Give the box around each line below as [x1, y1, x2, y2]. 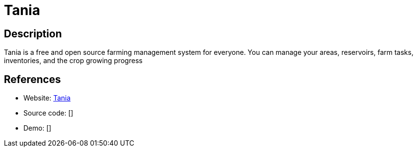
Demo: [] [23, 124, 52, 133]
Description [4, 27, 62, 40]
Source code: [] [23, 109, 74, 117]
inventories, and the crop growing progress [4, 56, 143, 65]
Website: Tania [23, 94, 71, 102]
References [4, 73, 61, 85]
